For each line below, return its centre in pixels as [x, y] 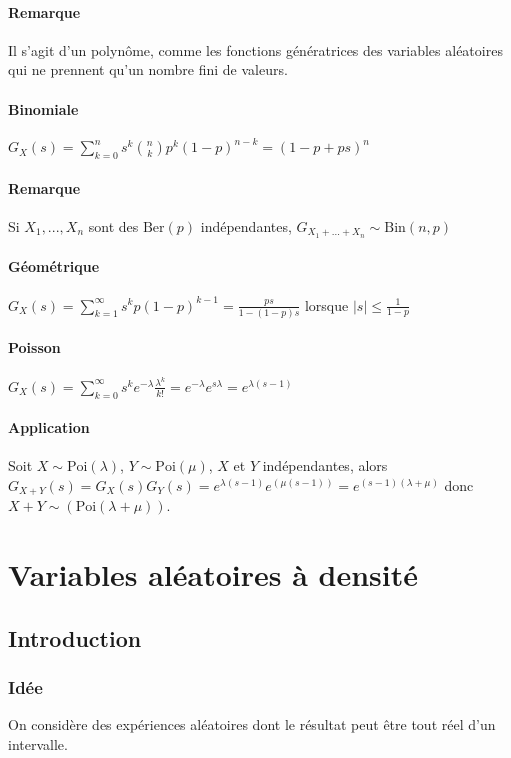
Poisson [34, 347]
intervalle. [38, 743]
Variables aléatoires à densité [213, 574]
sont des [113, 225]
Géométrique [54, 266]
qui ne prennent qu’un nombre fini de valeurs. [148, 69]
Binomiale [43, 108]
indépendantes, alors [325, 465]
